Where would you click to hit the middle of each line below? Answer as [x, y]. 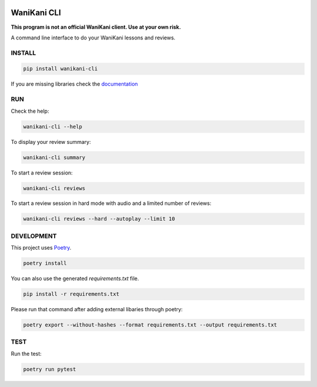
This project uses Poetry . [41, 248]
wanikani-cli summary [54, 157]
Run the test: [26, 354]
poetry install [45, 263]
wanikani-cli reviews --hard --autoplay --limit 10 [99, 219]
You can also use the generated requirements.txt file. [75, 278]
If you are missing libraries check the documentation [74, 84]
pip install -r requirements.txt [71, 294]
